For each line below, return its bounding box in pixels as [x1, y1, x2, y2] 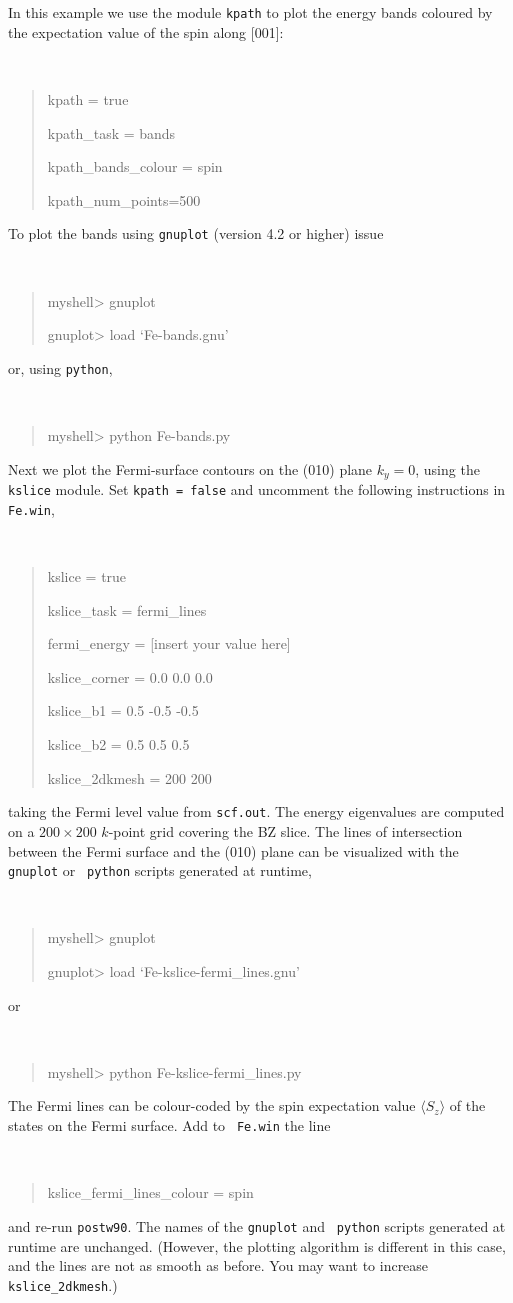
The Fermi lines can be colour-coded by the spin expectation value [8, 1095, 416, 1116]
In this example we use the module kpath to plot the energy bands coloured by [8, 2, 493, 22]
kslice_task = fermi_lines [47, 599, 207, 620]
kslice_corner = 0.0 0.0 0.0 [47, 666, 213, 687]
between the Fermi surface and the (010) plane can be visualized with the [8, 840, 459, 861]
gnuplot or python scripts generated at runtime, [8, 860, 312, 881]
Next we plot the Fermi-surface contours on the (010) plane [8, 458, 373, 479]
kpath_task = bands [47, 122, 176, 143]
